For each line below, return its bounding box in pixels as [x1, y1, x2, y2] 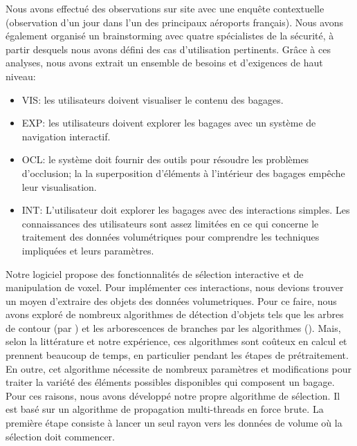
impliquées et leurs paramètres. [21, 243, 154, 257]
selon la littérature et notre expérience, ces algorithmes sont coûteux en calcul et [6, 334, 347, 349]
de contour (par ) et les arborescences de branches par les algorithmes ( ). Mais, [6, 320, 341, 335]
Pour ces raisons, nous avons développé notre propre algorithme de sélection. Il [6, 388, 340, 402]
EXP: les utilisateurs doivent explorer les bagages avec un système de [21, 115, 316, 130]
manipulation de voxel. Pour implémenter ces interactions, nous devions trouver [6, 280, 344, 295]
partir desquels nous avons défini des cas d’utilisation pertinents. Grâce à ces [6, 41, 331, 56]
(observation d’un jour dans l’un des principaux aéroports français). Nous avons [6, 15, 344, 29]
